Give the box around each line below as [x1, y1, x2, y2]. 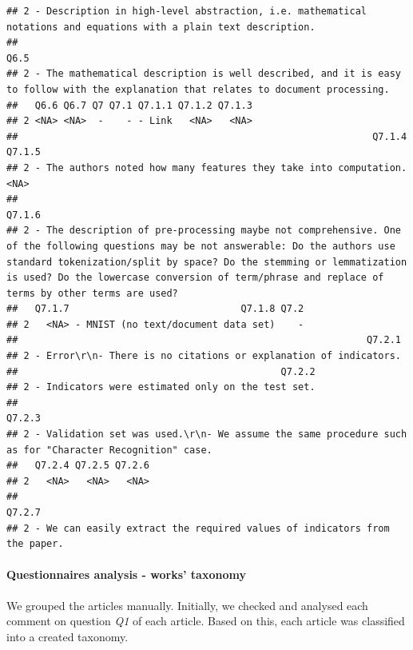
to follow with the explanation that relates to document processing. [6, 83, 390, 95]
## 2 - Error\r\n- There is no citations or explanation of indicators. [6, 350, 401, 362]
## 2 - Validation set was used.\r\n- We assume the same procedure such [6, 429, 407, 441]
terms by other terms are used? [6, 287, 178, 299]
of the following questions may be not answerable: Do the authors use [6, 240, 395, 252]
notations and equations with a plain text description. [6, 21, 316, 33]
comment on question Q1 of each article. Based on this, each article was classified [6, 612, 405, 629]
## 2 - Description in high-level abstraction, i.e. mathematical [6, 6, 367, 17]
